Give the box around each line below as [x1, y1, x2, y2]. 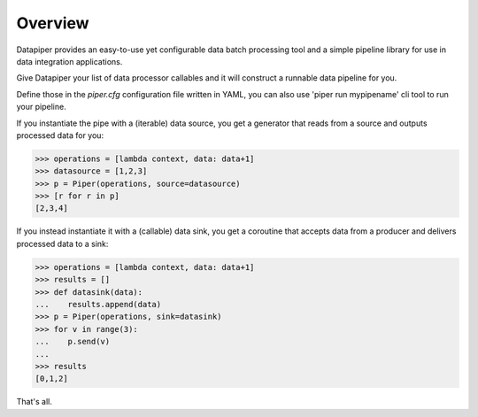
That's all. [16, 397, 52, 407]
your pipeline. [16, 102, 66, 112]
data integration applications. [16, 56, 123, 66]
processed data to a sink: [16, 238, 109, 249]
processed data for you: [16, 129, 104, 141]
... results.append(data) [35, 299, 162, 309]
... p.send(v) [35, 336, 111, 347]
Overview [16, 13, 89, 33]
